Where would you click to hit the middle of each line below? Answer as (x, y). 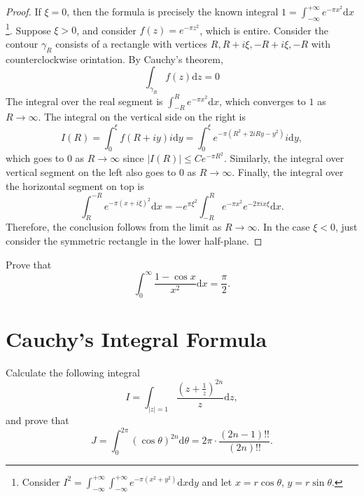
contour (22, 44)
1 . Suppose (28, 29)
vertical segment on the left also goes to (91, 171)
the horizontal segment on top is (75, 185)
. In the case (283, 227)
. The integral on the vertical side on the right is (142, 117)
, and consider (106, 30)
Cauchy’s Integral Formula (136, 338)
